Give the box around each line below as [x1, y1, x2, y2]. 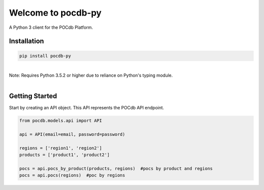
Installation [9, 37, 44, 45]
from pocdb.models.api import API [19, 118, 102, 124]
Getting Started [9, 92, 57, 100]
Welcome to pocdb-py [9, 7, 102, 18]
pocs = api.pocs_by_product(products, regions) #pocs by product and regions [19, 166, 213, 171]
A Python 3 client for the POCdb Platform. [9, 24, 93, 30]
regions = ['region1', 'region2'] [19, 145, 102, 151]
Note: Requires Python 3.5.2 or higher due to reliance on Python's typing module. [9, 72, 173, 78]
